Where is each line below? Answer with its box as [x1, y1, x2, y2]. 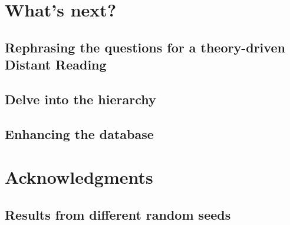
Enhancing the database [5, 124, 154, 143]
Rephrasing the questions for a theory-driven [5, 38, 285, 56]
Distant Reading [5, 55, 107, 74]
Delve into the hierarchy [5, 90, 156, 108]
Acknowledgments [5, 165, 153, 189]
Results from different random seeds [5, 205, 231, 223]
